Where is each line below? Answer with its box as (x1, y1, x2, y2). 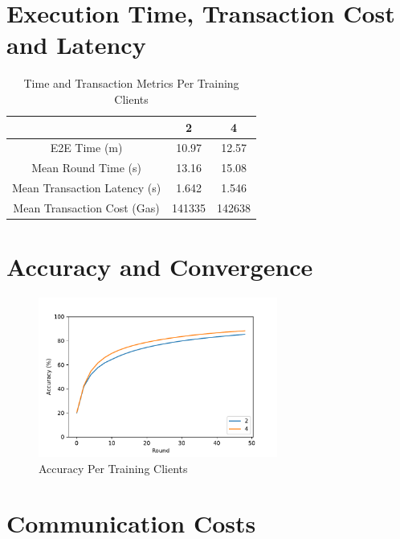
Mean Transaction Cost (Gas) (13, 199, 160, 216)
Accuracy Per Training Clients (39, 459, 188, 476)
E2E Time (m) (50, 139, 123, 156)
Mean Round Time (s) (31, 159, 141, 176)
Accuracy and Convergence (6, 250, 313, 283)
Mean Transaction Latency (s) (12, 179, 161, 196)
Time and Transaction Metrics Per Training (23, 75, 239, 92)
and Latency (6, 28, 146, 61)
